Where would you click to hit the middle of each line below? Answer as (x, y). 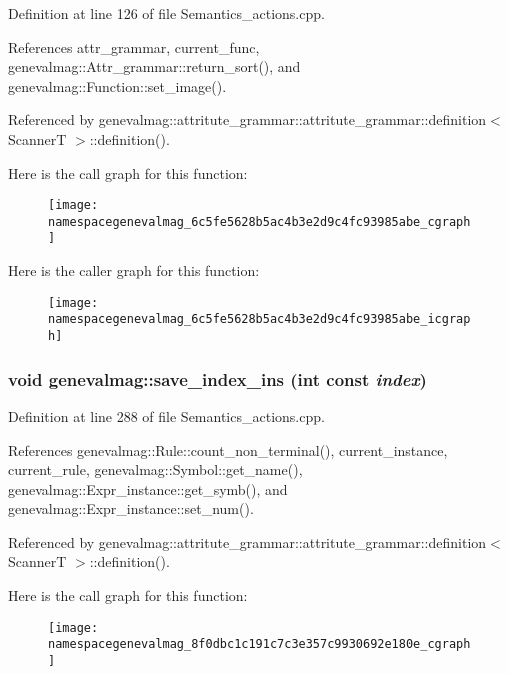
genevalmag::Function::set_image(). (117, 85)
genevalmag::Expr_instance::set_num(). (131, 508)
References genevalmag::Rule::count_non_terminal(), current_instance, (228, 449)
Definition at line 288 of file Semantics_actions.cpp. (166, 415)
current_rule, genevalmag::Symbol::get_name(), (155, 469)
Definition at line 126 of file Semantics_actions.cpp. (166, 13)
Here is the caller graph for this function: (134, 270)
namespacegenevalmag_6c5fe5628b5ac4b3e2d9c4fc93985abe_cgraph (259, 221)
